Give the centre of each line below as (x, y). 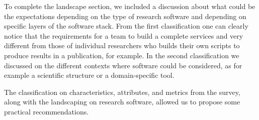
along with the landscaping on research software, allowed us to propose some (122, 102)
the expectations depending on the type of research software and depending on (125, 16)
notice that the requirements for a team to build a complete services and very (124, 35)
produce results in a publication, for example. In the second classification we (122, 55)
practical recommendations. (47, 111)
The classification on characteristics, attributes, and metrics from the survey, (122, 92)
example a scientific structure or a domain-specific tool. (89, 75)
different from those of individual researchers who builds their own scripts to (122, 45)
